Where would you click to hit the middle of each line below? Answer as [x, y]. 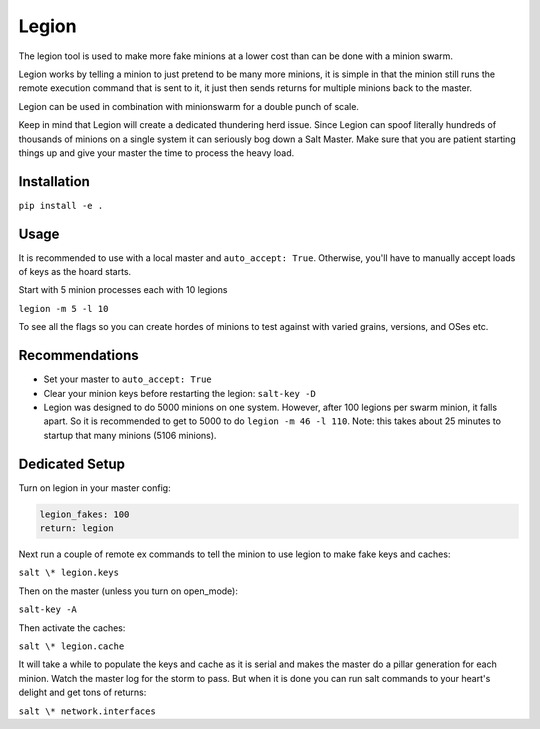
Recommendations [78, 355]
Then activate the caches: [72, 627]
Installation [54, 181]
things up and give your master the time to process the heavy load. [156, 152]
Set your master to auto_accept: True [127, 379]
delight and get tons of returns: [82, 692]
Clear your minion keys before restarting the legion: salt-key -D [180, 393]
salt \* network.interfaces [87, 711]
